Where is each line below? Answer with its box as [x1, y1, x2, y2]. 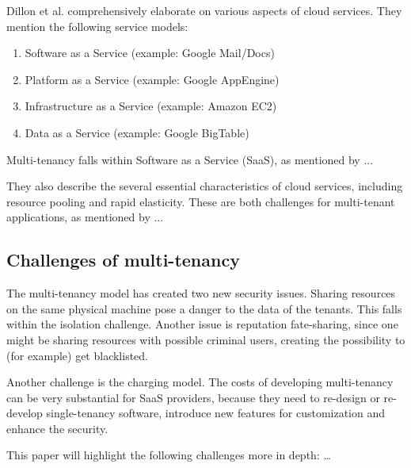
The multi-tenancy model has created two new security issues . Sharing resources [6, 285, 396, 301]
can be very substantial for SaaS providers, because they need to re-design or [6, 389, 380, 405]
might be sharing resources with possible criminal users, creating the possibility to [6, 331, 405, 347]
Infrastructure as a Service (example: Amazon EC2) [25, 98, 277, 114]
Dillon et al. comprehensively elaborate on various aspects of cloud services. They [6, 2, 402, 18]
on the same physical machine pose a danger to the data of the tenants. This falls [6, 300, 402, 316]
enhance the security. [6, 420, 108, 436]
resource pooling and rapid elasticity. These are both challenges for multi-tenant [6, 193, 395, 209]
